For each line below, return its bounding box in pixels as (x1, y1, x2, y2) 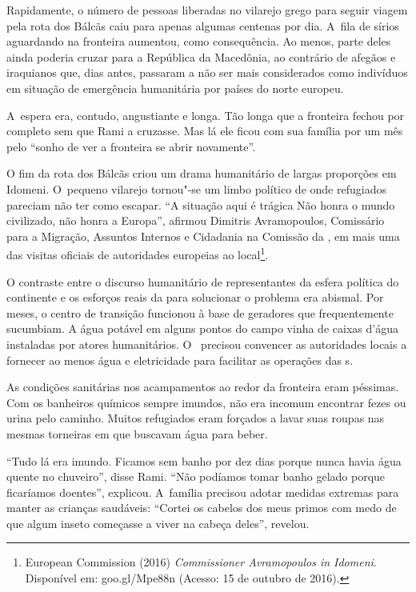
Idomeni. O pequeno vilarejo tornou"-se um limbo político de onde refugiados (6, 180, 386, 197)
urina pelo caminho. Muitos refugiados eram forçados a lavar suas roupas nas (6, 410, 385, 426)
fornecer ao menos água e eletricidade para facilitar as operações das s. (6, 351, 354, 368)
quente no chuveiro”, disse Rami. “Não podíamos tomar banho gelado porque (6, 468, 386, 485)
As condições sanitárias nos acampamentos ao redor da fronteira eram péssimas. (6, 378, 399, 395)
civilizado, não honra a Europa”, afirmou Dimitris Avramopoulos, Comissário (6, 212, 385, 229)
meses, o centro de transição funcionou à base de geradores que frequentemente (6, 304, 394, 321)
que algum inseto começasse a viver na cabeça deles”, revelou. (6, 514, 310, 531)
